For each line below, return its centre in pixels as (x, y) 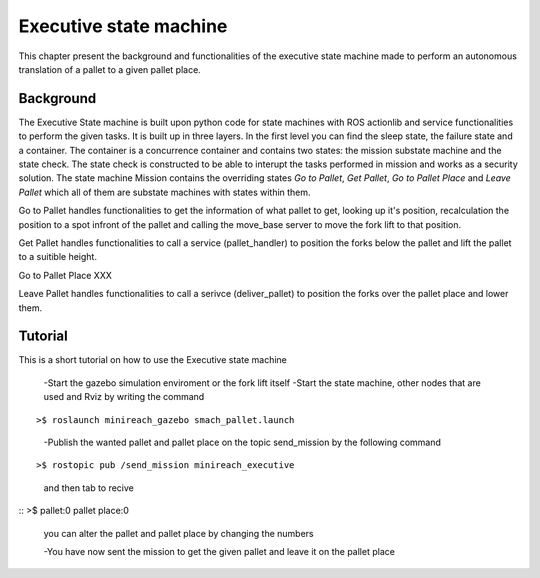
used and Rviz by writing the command (124, 397)
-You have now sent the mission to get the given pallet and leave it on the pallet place (219, 551)
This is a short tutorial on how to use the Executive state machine (152, 360)
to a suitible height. (57, 257)
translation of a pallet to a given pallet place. (110, 69)
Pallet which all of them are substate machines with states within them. (164, 192)
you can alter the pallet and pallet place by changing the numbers (178, 533)
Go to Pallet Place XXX (65, 275)
